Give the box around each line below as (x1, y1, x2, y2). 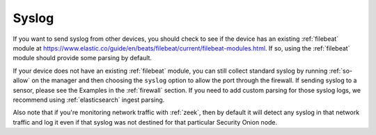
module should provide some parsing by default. (13, 54, 152, 62)
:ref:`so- (329, 66, 353, 75)
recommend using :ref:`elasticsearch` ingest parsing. (13, 96, 165, 104)
